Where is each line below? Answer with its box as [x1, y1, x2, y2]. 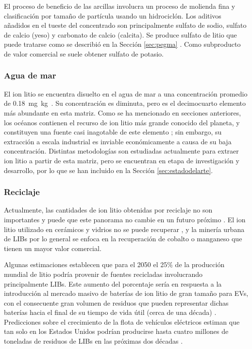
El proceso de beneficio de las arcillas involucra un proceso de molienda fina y [4, 1, 235, 11]
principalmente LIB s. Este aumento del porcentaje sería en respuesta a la [4, 278, 222, 289]
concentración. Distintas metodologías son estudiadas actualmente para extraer [4, 146, 239, 156]
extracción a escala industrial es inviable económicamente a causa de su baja [4, 136, 232, 146]
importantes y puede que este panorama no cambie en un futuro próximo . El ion [4, 214, 246, 224]
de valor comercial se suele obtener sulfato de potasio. [4, 48, 164, 58]
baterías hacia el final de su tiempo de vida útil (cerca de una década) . [4, 307, 217, 317]
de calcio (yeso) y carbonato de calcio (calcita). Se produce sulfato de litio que [4, 29, 237, 39]
